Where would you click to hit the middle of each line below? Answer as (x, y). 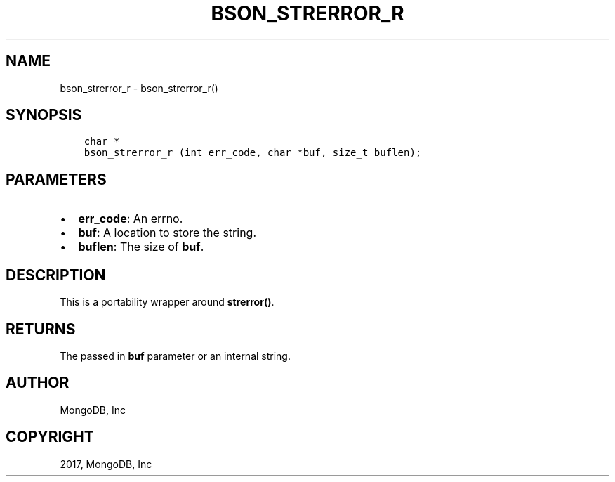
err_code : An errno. (131, 219)
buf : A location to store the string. (167, 233)
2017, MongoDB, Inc (106, 464)
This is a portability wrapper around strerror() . (167, 302)
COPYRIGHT (50, 437)
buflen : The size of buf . (141, 247)
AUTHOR (38, 383)
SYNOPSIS (44, 115)
